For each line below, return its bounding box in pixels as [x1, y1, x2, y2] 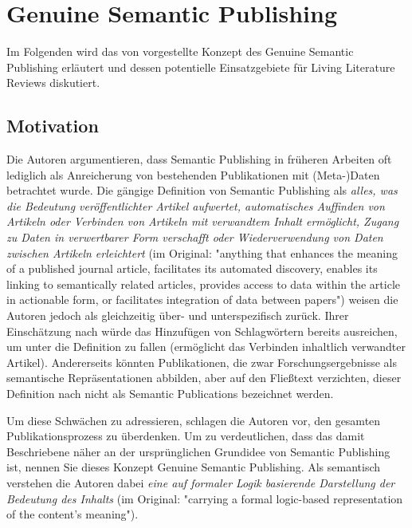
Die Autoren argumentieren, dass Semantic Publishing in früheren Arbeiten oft [6, 151, 392, 167]
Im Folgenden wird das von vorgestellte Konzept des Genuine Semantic [6, 43, 354, 60]
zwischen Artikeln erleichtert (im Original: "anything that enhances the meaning [6, 244, 398, 261]
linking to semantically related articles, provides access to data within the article [6, 275, 401, 292]
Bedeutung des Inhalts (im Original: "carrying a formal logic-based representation [6, 490, 403, 506]
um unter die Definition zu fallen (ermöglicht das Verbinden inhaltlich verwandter [6, 338, 406, 355]
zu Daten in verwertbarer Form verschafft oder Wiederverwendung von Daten [6, 229, 383, 246]
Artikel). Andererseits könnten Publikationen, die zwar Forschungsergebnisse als [6, 353, 398, 370]
